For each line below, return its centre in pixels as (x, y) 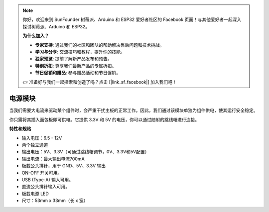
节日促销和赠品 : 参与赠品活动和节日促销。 (78, 73)
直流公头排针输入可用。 (46, 187)
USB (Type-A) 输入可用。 (48, 180)
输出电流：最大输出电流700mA (53, 159)
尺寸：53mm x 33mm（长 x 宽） (55, 201)
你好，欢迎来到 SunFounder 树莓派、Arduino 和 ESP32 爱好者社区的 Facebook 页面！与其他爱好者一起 (128, 19)
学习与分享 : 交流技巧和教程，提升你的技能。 (80, 52)
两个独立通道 (35, 145)
